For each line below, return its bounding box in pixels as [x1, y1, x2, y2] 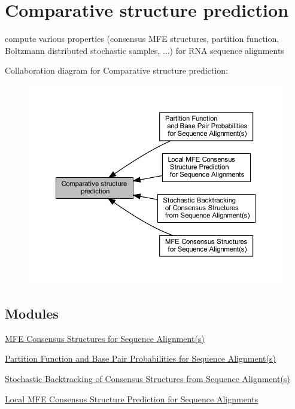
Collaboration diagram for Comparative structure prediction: [5, 64, 228, 77]
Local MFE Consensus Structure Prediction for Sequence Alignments [5, 392, 258, 405]
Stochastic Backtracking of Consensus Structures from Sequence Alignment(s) [5, 372, 290, 385]
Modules [5, 304, 59, 323]
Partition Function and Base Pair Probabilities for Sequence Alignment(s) [5, 352, 276, 365]
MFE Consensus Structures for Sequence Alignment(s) [5, 332, 205, 344]
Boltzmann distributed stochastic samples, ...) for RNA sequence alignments [5, 44, 284, 56]
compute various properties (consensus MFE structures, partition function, [5, 32, 279, 45]
